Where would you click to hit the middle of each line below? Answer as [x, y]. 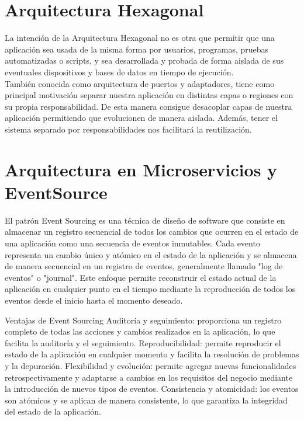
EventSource [56, 192]
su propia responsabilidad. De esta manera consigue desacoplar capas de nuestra [148, 106]
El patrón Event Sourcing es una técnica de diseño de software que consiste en [145, 220]
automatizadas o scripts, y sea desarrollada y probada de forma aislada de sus [144, 60]
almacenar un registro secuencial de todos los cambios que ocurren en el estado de [152, 232]
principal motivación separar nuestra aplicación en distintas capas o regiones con [149, 95]
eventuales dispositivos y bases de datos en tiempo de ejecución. [119, 72]
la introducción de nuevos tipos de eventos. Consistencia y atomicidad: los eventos [152, 389]
